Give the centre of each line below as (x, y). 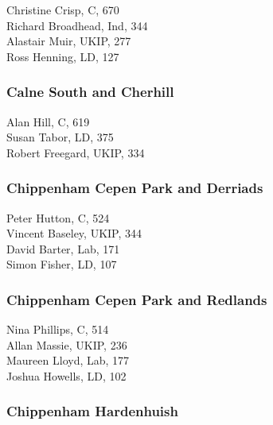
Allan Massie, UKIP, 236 (67, 344)
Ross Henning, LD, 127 (63, 56)
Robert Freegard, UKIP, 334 (76, 152)
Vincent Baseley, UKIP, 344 (74, 233)
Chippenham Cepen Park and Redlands (137, 299)
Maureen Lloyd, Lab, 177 (68, 360)
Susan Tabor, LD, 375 (60, 137)
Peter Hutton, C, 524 (58, 217)
